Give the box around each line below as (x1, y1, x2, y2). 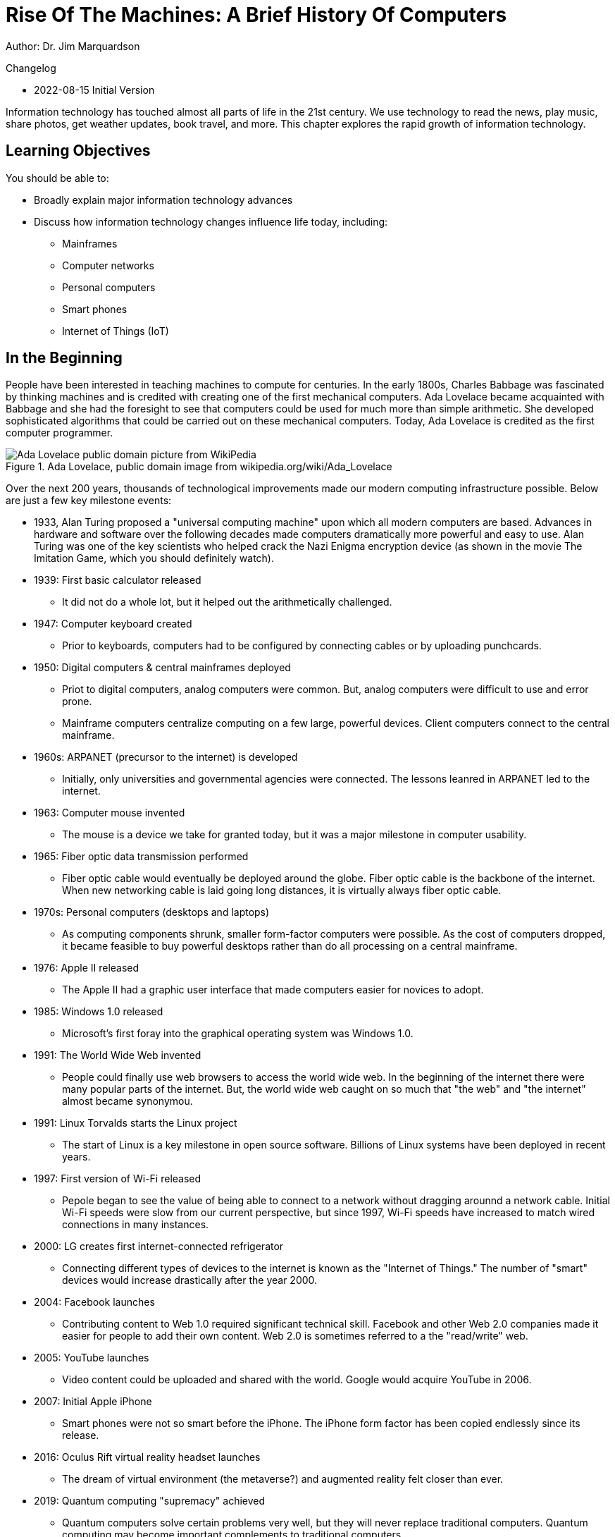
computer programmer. (6, 427, 113, 439)
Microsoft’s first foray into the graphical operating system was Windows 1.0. (62, 1027, 414, 1040)
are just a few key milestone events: (6, 494, 172, 507)
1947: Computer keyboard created (34, 618, 192, 630)
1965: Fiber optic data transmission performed (34, 850, 249, 863)
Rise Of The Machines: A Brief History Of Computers (6, 3, 507, 27)
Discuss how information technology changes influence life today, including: (34, 215, 388, 228)
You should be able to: (6, 171, 109, 184)
